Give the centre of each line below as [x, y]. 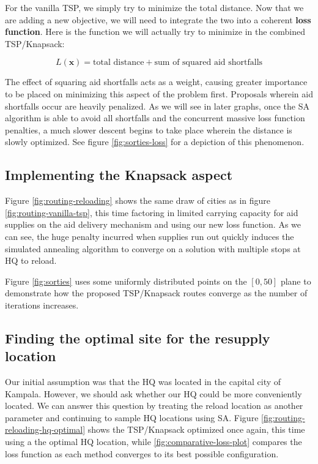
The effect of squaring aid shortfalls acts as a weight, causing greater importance [156, 82]
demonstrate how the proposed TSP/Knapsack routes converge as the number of [156, 293]
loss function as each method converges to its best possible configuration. [142, 453]
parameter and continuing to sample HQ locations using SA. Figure [132, 417]
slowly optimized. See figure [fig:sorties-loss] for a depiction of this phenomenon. [155, 142]
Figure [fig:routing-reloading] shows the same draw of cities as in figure [138, 200]
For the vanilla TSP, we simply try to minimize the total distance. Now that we [154, 7]
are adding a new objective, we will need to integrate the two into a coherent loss [158, 19]
